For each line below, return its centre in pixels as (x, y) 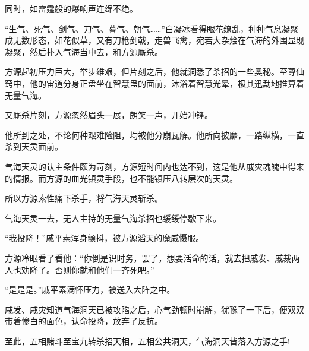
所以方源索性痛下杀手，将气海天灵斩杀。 (84, 198)
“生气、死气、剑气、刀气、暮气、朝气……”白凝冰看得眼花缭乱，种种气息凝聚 (152, 28)
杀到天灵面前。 (34, 146)
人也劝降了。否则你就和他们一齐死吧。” (80, 269)
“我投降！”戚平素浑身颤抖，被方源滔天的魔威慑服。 (105, 238)
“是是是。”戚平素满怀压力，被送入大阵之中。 (90, 290)
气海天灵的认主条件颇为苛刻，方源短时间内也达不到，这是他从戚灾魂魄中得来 (154, 166)
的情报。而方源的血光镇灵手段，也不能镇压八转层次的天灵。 (121, 178)
